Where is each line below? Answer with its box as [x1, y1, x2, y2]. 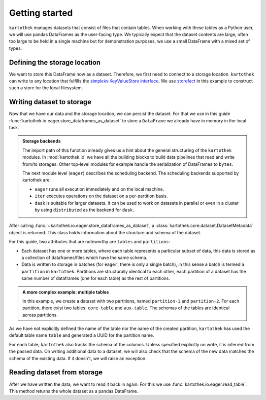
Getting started [9, 7, 73, 18]
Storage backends [22, 138, 61, 144]
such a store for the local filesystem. [9, 85, 83, 91]
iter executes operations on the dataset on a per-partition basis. [34, 193, 168, 199]
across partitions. [22, 312, 58, 318]
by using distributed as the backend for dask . [34, 207, 134, 213]
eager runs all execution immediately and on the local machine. [34, 186, 165, 192]
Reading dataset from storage [9, 368, 103, 377]
